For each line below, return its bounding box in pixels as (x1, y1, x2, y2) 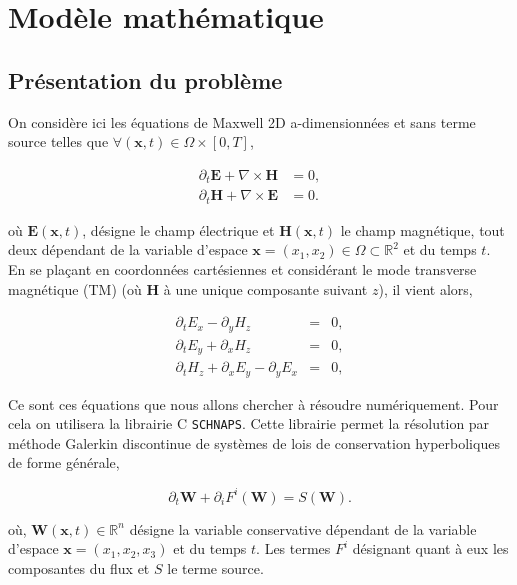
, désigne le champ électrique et (82, 219, 275, 240)
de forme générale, (8, 452, 120, 473)
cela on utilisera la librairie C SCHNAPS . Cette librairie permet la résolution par (8, 413, 490, 434)
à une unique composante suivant (163, 278, 368, 299)
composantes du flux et (8, 557, 150, 578)
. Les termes (256, 538, 331, 559)
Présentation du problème (8, 64, 283, 95)
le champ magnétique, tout (340, 219, 505, 240)
